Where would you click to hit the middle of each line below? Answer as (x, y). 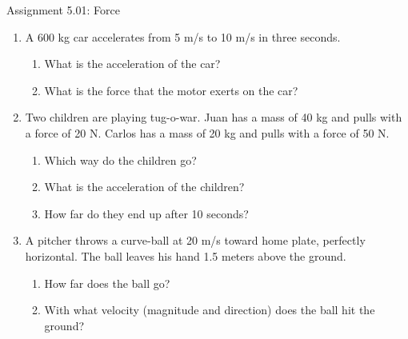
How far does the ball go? (107, 283)
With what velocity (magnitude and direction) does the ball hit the (210, 310)
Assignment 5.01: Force (63, 10)
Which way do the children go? (120, 160)
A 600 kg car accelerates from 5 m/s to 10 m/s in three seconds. (183, 36)
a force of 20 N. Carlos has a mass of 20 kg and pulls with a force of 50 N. (207, 132)
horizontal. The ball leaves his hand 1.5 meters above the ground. (186, 255)
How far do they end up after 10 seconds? (146, 213)
